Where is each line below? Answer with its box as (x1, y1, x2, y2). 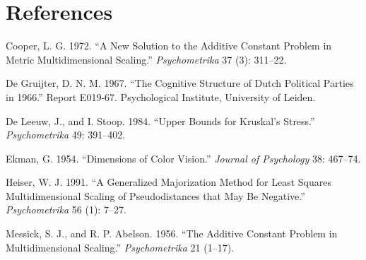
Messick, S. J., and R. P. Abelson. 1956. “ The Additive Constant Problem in (6, 226, 338, 241)
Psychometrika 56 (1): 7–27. (6, 202, 126, 217)
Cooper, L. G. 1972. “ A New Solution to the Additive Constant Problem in (6, 38, 332, 53)
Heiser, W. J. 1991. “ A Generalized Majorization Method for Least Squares (6, 175, 331, 189)
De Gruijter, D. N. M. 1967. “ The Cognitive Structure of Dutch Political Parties (6, 76, 354, 90)
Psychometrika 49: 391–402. (6, 127, 126, 142)
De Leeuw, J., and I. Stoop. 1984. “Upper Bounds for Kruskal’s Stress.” (6, 113, 315, 128)
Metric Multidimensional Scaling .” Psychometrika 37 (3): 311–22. (6, 52, 287, 66)
